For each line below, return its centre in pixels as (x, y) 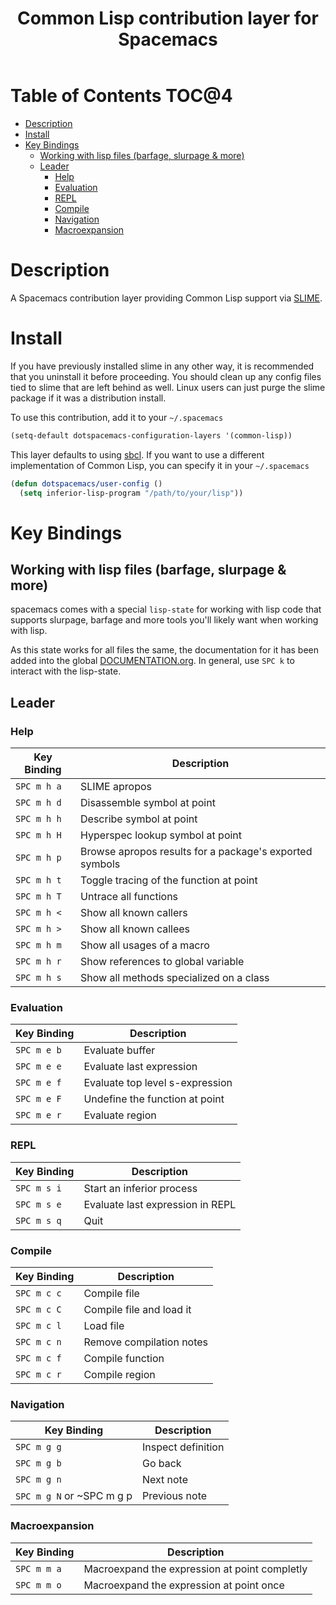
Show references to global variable (162, 962)
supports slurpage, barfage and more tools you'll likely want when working (164, 620)
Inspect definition (183, 1447)
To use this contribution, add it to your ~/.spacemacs (117, 417)
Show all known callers (134, 913)
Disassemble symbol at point (148, 803)
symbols (100, 864)
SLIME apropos (116, 787)
